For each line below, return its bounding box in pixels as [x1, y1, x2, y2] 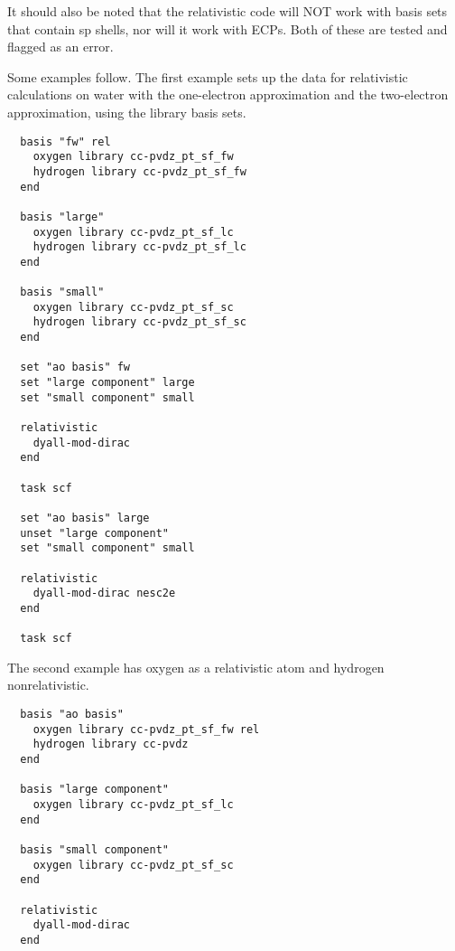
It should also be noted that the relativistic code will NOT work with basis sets [7, 2, 448, 20]
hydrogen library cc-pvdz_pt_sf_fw [32, 165, 246, 178]
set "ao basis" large [20, 511, 150, 524]
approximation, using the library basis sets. [7, 102, 246, 121]
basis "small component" [20, 843, 169, 856]
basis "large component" [20, 783, 169, 796]
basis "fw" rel [20, 135, 111, 148]
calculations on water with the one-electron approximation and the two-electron [7, 85, 449, 104]
